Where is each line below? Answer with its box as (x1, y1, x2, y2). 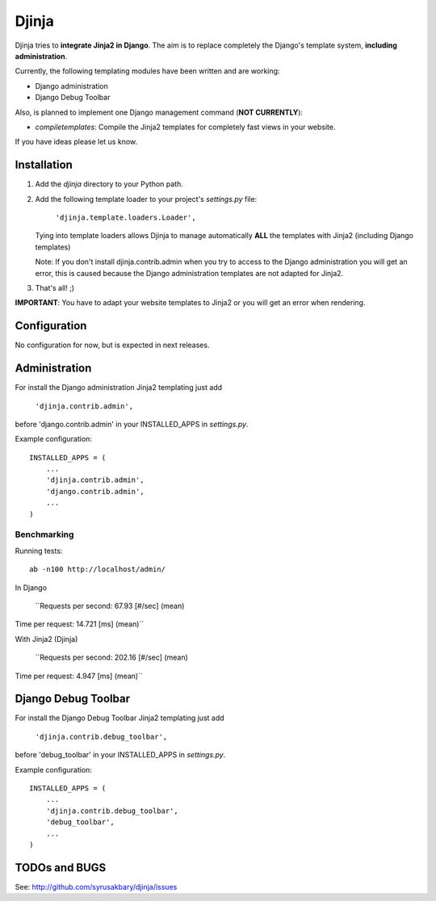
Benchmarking (15, 529, 74, 540)
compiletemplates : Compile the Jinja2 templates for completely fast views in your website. (35, 122, 336, 132)
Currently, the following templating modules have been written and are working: (15, 66, 280, 76)
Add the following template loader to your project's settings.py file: (35, 194, 258, 203)
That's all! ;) (35, 283, 75, 292)
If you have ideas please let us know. (15, 137, 138, 147)
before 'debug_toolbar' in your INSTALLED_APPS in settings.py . (15, 750, 226, 760)
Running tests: (15, 546, 63, 555)
